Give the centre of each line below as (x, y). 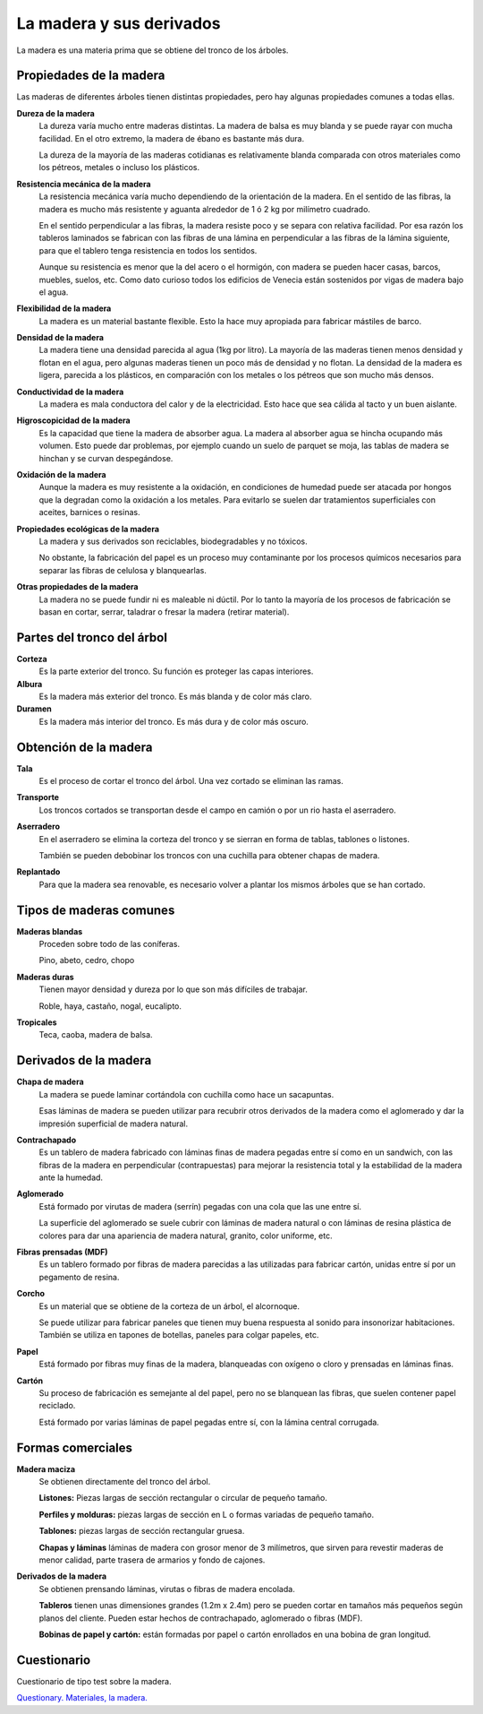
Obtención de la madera (85, 747)
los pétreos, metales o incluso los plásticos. (119, 168)
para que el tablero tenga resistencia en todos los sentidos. (148, 250)
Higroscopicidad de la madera (73, 420)
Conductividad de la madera (70, 392)
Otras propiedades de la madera (77, 587)
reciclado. (57, 1406)
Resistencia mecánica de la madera (84, 184)
